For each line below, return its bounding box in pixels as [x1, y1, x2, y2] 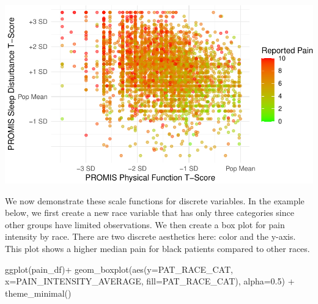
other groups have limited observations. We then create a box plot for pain [5, 218, 285, 231]
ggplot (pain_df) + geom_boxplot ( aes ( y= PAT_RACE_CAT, [5, 262, 233, 275]
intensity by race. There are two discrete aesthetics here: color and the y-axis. [5, 230, 296, 243]
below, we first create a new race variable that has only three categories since [5, 206, 294, 219]
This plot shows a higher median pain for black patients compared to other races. [5, 242, 310, 254]
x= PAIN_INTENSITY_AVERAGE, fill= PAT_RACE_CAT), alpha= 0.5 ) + [5, 275, 295, 287]
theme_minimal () [5, 286, 72, 299]
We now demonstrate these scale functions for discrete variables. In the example [5, 194, 305, 207]
